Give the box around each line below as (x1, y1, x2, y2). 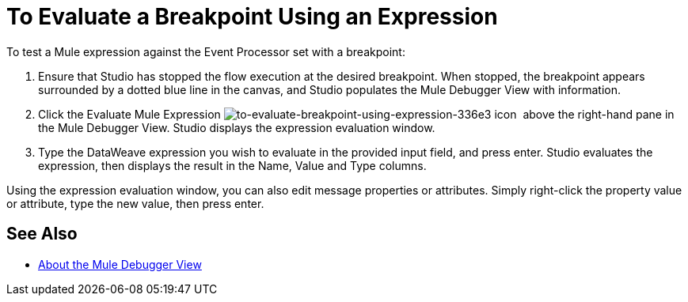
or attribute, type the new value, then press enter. (6, 196, 264, 210)
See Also (6, 224, 78, 244)
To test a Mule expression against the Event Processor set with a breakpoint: (6, 44, 405, 59)
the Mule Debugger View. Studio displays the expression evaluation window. (38, 120, 435, 134)
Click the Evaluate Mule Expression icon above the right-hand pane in (38, 107, 675, 121)
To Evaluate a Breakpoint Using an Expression (6, 3, 498, 30)
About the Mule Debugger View (38, 257, 202, 271)
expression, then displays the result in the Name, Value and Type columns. (38, 158, 427, 172)
